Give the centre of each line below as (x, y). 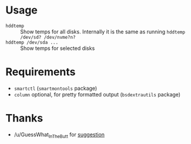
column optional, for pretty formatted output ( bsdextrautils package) (97, 94)
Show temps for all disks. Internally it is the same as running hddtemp (103, 31)
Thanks (24, 118)
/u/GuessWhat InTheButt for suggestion (59, 135)
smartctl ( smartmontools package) (56, 88)
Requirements (41, 72)
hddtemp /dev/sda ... (32, 42)
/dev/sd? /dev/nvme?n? (48, 37)
